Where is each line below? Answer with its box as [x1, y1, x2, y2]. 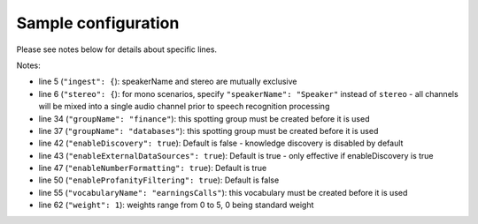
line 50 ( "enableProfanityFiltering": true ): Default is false [38, 175, 280, 185]
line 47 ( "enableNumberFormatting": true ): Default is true [38, 163, 267, 174]
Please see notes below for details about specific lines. [16, 44, 217, 55]
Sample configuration [16, 13, 180, 33]
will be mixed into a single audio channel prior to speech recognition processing [38, 101, 330, 112]
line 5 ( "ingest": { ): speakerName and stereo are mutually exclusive [38, 76, 297, 87]
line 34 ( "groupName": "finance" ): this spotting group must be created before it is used [38, 113, 370, 123]
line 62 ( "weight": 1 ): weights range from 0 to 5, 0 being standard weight [38, 199, 314, 211]
